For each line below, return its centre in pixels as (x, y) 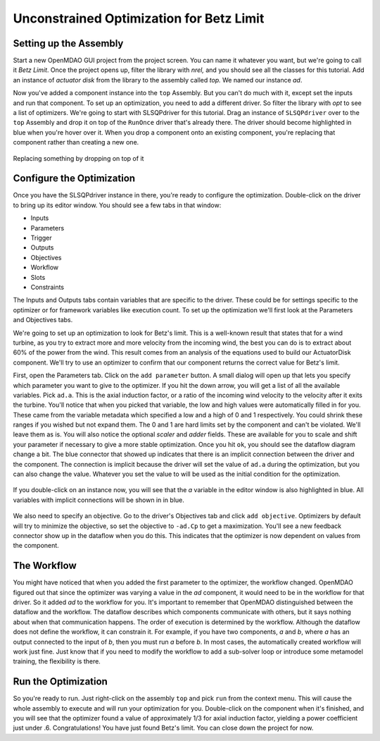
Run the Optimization (61, 681)
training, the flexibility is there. (57, 661)
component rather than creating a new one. (76, 142)
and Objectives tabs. (43, 320)
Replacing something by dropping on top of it (78, 158)
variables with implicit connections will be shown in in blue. (99, 500)
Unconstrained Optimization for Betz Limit (139, 18)
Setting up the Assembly (68, 43)
